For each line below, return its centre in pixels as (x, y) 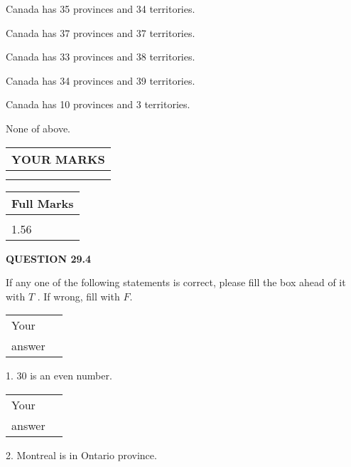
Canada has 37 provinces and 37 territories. (101, 32)
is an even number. (71, 376)
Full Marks (43, 203)
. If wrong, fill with (79, 296)
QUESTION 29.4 (48, 258)
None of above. (38, 128)
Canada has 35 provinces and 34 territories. (101, 9)
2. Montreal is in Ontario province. (81, 455)
